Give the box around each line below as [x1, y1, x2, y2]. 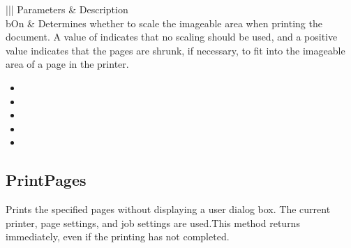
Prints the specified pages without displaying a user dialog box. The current [6, 202, 331, 217]
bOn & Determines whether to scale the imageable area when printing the [6, 15, 322, 30]
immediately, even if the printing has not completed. [6, 229, 230, 244]
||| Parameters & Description [6, 2, 128, 16]
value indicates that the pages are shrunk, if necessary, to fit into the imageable [6, 43, 345, 57]
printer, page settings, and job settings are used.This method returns [6, 215, 300, 230]
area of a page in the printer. [6, 57, 129, 71]
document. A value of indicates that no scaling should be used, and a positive [6, 29, 338, 44]
